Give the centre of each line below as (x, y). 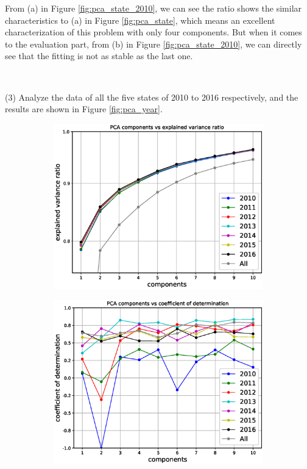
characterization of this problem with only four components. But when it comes (153, 32)
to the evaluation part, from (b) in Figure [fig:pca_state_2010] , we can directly (153, 44)
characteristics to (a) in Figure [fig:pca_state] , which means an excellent (140, 20)
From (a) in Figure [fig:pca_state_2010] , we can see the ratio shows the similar (153, 8)
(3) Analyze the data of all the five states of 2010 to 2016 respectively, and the (152, 97)
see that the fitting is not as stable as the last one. (99, 56)
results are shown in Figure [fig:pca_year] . (84, 109)
